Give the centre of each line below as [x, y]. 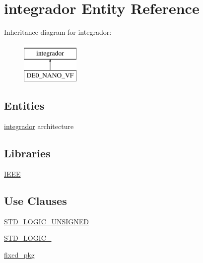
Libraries [27, 153]
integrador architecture [39, 126]
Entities [24, 105]
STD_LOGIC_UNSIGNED [46, 221]
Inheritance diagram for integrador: [58, 32]
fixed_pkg [19, 254]
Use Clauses [35, 200]
